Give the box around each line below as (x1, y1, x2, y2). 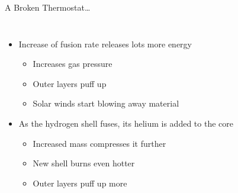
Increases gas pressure (33, 57, 112, 70)
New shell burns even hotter (33, 157, 135, 169)
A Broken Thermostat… (5, 1, 91, 13)
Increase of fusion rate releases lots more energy (18, 37, 192, 50)
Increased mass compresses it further (33, 137, 166, 149)
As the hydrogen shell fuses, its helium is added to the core (18, 117, 233, 129)
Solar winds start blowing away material (33, 97, 179, 110)
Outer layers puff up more (33, 176, 127, 189)
